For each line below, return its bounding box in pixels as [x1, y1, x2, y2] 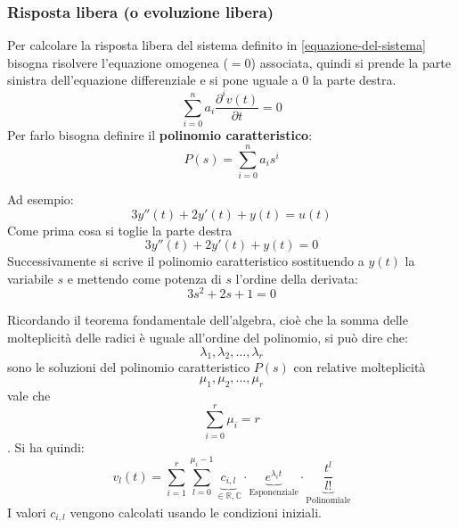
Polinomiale [306, 496, 351, 506]
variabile [7, 269, 53, 287]
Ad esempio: [7, 190, 74, 209]
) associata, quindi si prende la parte [250, 53, 451, 71]
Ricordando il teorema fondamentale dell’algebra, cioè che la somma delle [7, 310, 408, 329]
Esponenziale [249, 487, 299, 497]
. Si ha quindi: [7, 437, 85, 456]
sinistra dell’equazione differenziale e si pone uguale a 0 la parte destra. [7, 70, 397, 89]
